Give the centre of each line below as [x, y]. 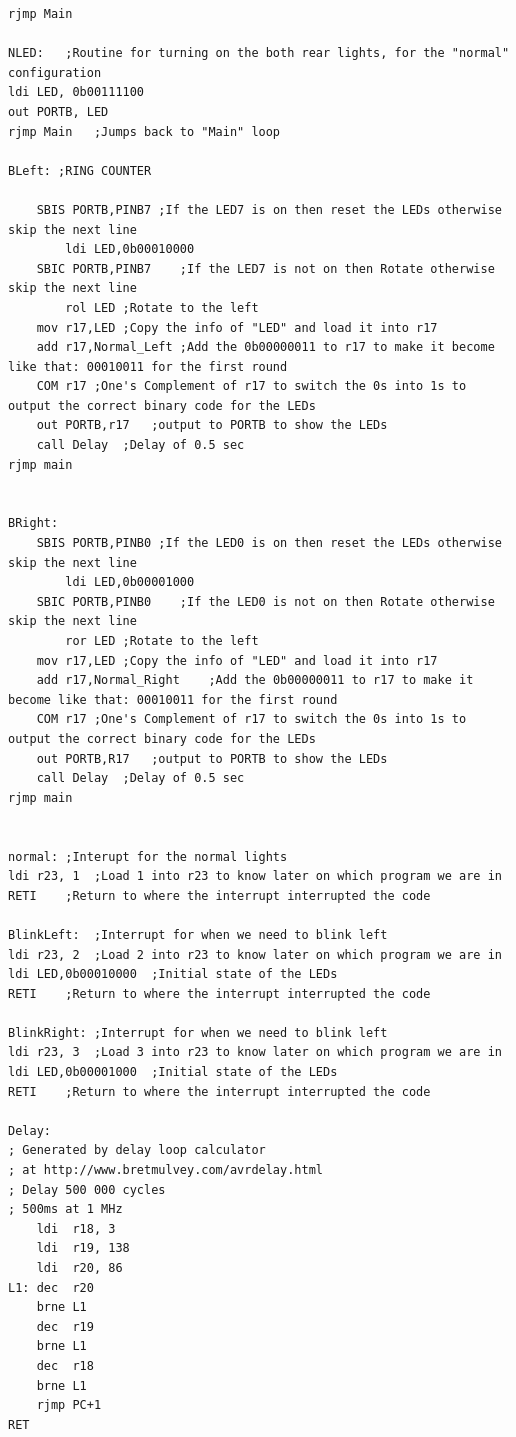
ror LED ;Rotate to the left [162, 641]
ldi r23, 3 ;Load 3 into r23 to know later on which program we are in [255, 1052]
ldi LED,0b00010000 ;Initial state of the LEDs [173, 974]
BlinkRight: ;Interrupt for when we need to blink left [198, 1032]
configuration [55, 72]
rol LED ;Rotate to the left [162, 307]
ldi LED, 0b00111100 [76, 92]
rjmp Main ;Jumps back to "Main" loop [144, 131]
